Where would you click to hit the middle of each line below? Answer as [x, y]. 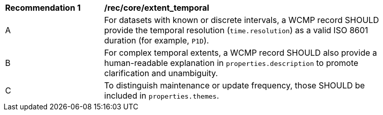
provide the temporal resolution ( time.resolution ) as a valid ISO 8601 [236, 30]
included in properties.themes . [162, 96]
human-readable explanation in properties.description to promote [231, 63]
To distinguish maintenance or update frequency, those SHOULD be [235, 85]
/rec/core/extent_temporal [157, 8]
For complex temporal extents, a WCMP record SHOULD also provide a [241, 53]
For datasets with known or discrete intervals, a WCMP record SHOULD [242, 20]
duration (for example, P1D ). [157, 40]
